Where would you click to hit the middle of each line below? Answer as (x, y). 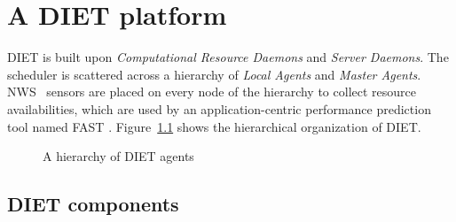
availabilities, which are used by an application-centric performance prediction (219, 108)
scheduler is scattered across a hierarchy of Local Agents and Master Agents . (214, 74)
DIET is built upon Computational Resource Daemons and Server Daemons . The (228, 57)
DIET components (93, 204)
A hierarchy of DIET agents (118, 156)
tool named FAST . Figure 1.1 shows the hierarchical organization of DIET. (214, 126)
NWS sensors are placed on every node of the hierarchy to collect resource (212, 92)
